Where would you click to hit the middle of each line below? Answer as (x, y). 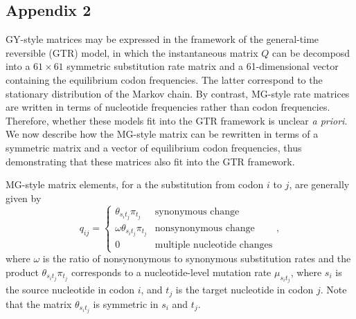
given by (24, 198)
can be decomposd (311, 52)
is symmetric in (126, 303)
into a (18, 66)
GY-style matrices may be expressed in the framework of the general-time (162, 39)
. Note (333, 290)
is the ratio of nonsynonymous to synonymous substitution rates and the (197, 258)
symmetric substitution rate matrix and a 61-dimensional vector (203, 66)
